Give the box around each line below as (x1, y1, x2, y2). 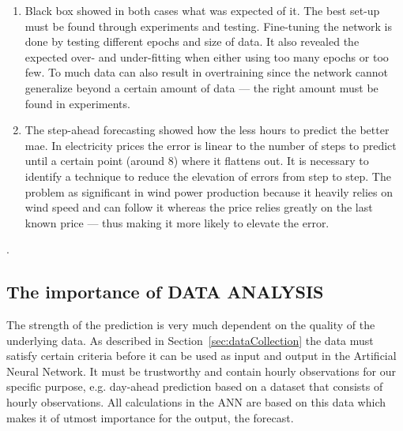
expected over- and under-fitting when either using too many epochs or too (24, 48, 389, 65)
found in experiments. (24, 95, 130, 111)
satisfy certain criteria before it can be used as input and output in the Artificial (6, 347, 397, 364)
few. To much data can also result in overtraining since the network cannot (24, 64, 389, 81)
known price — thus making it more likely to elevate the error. (24, 214, 330, 230)
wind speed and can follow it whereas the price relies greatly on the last (24, 199, 373, 215)
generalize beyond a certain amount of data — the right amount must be (24, 79, 379, 96)
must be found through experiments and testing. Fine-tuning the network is (24, 17, 393, 34)
